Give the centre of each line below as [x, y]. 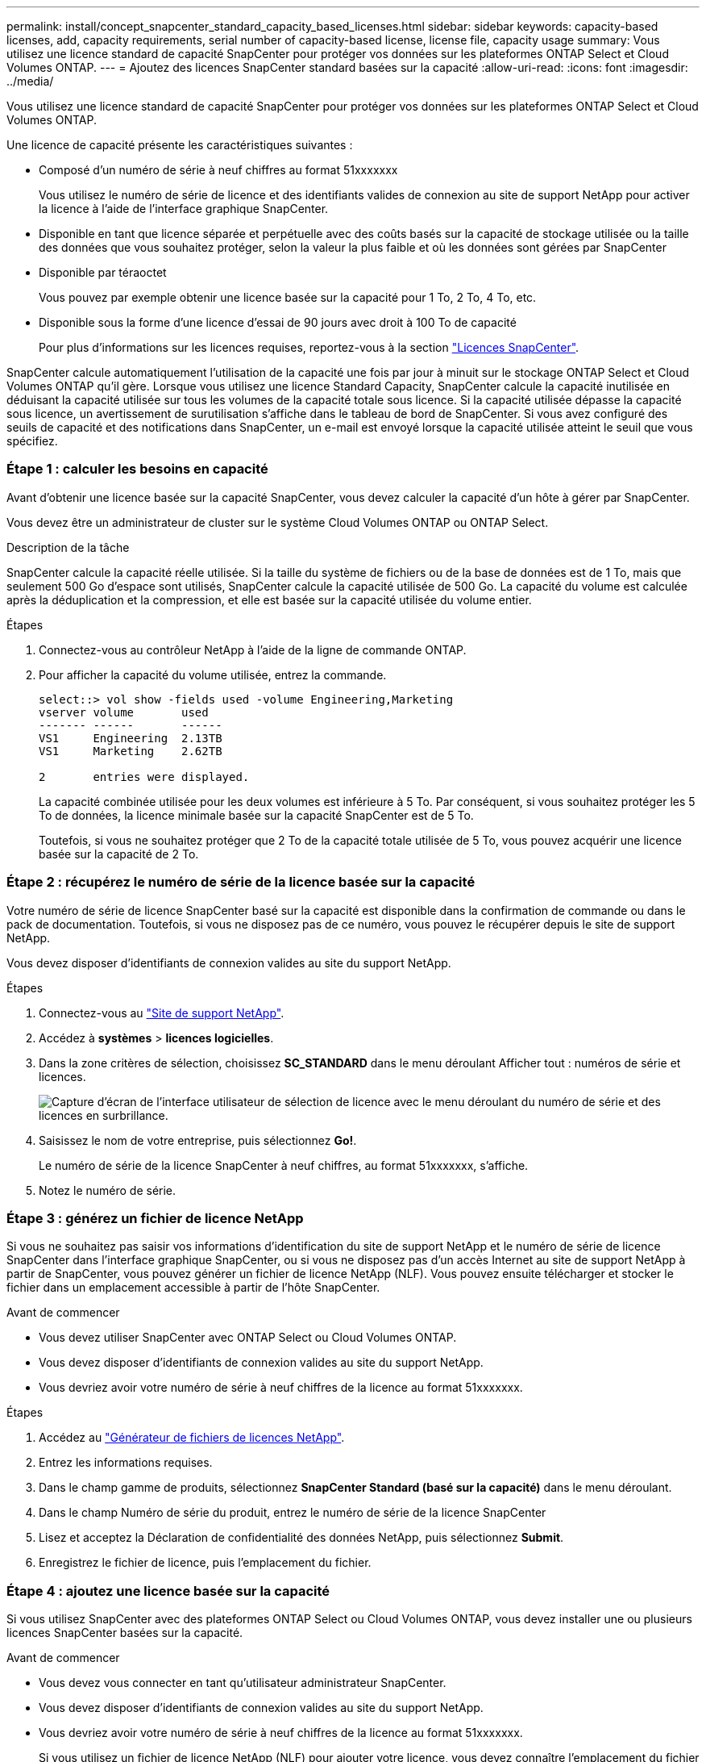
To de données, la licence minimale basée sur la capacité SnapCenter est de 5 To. [256, 815]
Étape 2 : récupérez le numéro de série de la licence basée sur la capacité [241, 882]
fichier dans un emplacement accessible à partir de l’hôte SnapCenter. [193, 1288]
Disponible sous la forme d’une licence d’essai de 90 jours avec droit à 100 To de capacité [278, 322]
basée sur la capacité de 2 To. [119, 854]
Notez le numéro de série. [108, 1190]
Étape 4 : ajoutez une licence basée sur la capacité [168, 1591]
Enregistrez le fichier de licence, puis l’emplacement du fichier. [205, 1563]
